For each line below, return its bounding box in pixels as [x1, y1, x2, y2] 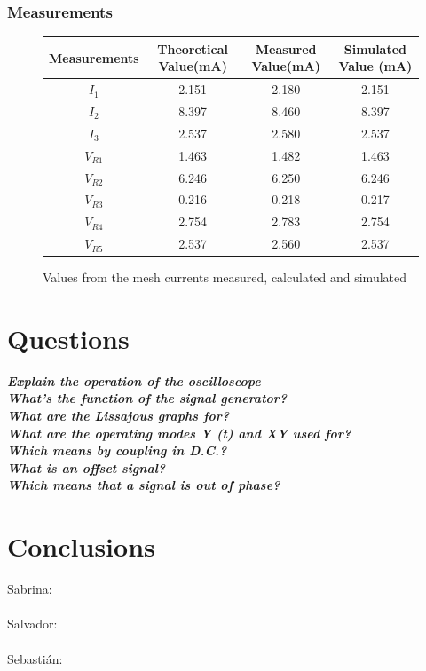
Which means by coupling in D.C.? [7, 441, 227, 460]
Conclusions [7, 528, 155, 564]
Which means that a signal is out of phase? [7, 476, 280, 494]
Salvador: [7, 614, 58, 633]
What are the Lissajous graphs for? [7, 407, 230, 425]
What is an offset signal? [7, 458, 166, 477]
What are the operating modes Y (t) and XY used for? [7, 423, 351, 442]
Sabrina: [7, 580, 52, 598]
